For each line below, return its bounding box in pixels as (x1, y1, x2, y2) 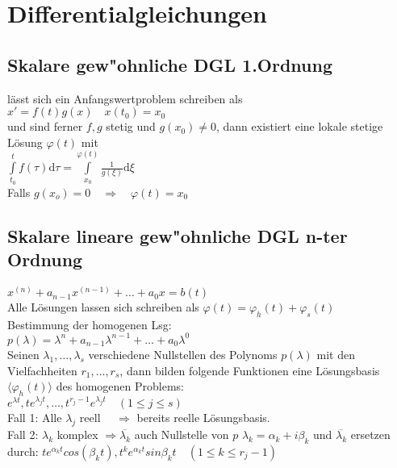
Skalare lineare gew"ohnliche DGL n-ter (7, 223, 348, 248)
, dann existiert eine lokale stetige (215, 118, 383, 135)
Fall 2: (7, 426, 39, 443)
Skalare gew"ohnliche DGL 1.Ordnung (7, 52, 333, 77)
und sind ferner (7, 118, 83, 135)
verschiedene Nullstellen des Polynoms (88, 345, 278, 362)
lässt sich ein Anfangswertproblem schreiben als (7, 90, 243, 107)
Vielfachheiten (7, 361, 77, 378)
